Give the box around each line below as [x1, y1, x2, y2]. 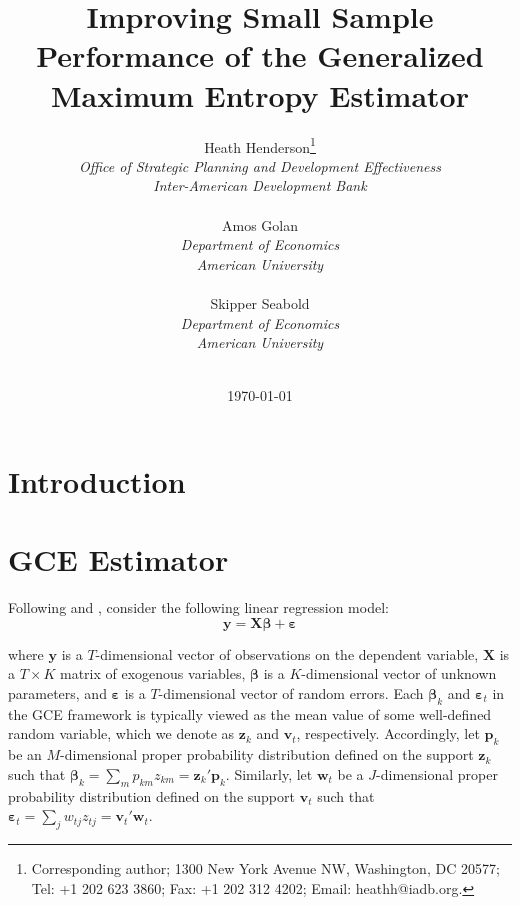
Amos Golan [221, 214, 298, 235]
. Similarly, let [225, 763, 313, 784]
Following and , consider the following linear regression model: [8, 597, 389, 618]
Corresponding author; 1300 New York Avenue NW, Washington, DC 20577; [31, 857, 500, 878]
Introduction [8, 460, 186, 501]
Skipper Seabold [210, 292, 310, 313]
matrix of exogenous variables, [59, 663, 246, 684]
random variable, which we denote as [8, 723, 235, 744]
